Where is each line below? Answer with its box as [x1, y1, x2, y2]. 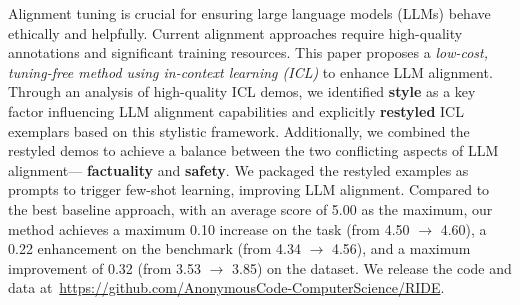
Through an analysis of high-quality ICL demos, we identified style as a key [8, 81, 476, 102]
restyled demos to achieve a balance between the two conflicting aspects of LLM [8, 140, 499, 161]
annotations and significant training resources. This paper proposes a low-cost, [8, 42, 488, 63]
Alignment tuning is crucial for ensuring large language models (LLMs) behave [8, 3, 491, 23]
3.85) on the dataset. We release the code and [232, 257, 512, 278]
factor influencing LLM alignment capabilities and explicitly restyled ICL [8, 100, 464, 121]
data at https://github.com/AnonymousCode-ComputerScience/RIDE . [8, 277, 445, 298]
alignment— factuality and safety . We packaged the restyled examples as [8, 159, 469, 180]
